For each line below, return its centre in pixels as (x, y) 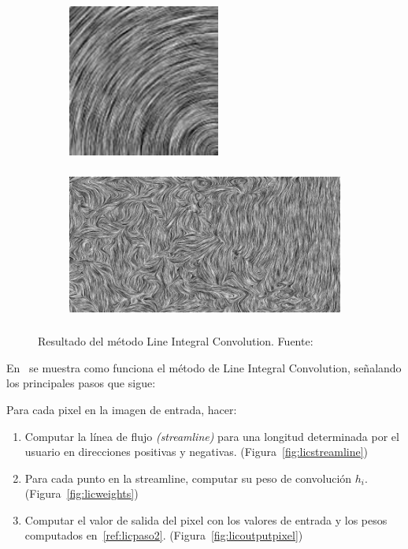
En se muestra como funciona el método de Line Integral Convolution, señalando (204, 367)
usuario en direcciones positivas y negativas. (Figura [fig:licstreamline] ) (197, 452)
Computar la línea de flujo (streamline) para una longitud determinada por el (212, 436)
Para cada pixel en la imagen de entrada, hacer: (122, 409)
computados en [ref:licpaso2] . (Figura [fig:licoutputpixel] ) (164, 535)
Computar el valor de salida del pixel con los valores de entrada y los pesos (206, 519)
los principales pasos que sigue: (81, 383)
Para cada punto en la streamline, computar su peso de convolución (188, 478)
